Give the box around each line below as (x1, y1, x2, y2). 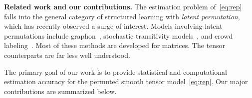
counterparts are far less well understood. (4, 49, 130, 60)
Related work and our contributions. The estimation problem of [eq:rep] (4, 1, 242, 11)
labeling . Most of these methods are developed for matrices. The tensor (4, 40, 226, 50)
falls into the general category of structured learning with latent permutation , (4, 11, 240, 21)
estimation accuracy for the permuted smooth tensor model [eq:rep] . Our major (4, 76, 248, 87)
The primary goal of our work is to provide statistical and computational (4, 66, 227, 77)
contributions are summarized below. (4, 86, 117, 96)
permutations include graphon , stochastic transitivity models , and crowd (4, 30, 233, 41)
